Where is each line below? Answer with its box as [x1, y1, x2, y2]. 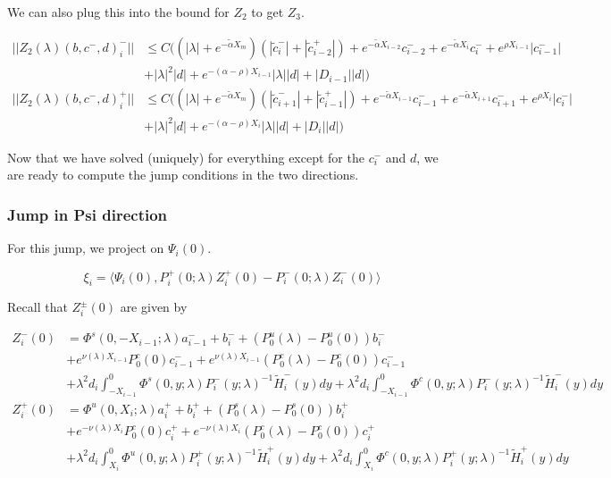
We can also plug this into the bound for [7, 3, 230, 21]
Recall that [7, 298, 68, 316]
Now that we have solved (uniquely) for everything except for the [7, 147, 364, 166]
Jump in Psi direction [7, 203, 168, 225]
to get [251, 3, 284, 21]
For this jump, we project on [7, 239, 164, 257]
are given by [120, 298, 188, 316]
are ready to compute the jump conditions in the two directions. [7, 165, 359, 184]
